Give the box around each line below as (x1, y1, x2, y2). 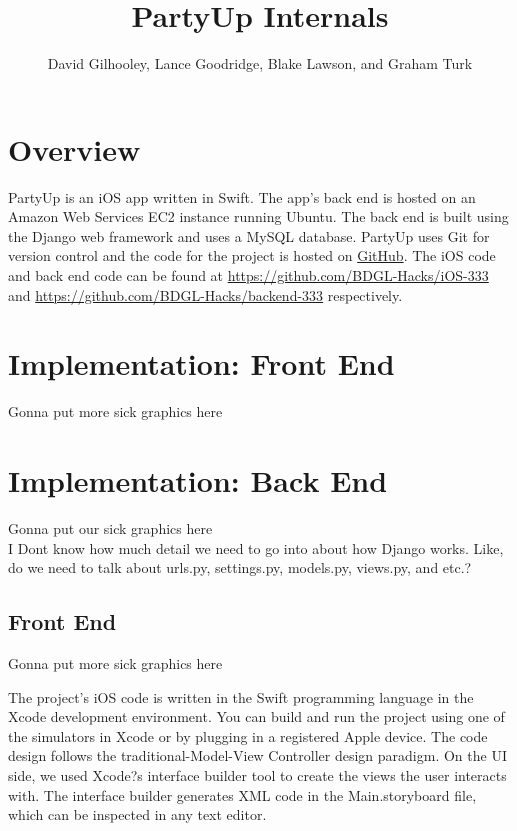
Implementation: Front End (8, 343, 395, 384)
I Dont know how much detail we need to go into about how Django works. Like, (8, 537, 504, 558)
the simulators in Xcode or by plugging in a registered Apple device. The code (8, 725, 488, 746)
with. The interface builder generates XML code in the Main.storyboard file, (8, 784, 477, 805)
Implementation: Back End (8, 460, 388, 501)
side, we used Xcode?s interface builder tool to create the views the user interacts (8, 765, 507, 786)
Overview (8, 128, 141, 169)
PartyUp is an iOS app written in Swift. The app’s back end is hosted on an (8, 186, 476, 207)
